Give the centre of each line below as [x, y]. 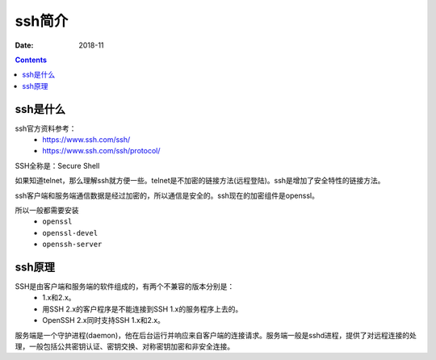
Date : [24, 45]
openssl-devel [70, 233]
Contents [31, 60]
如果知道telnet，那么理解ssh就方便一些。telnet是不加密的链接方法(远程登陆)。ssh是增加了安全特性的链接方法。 [200, 181]
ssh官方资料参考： [46, 128]
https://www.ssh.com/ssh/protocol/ [101, 151]
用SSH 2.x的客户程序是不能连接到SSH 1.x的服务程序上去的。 [143, 309]
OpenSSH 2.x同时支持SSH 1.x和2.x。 [104, 320]
